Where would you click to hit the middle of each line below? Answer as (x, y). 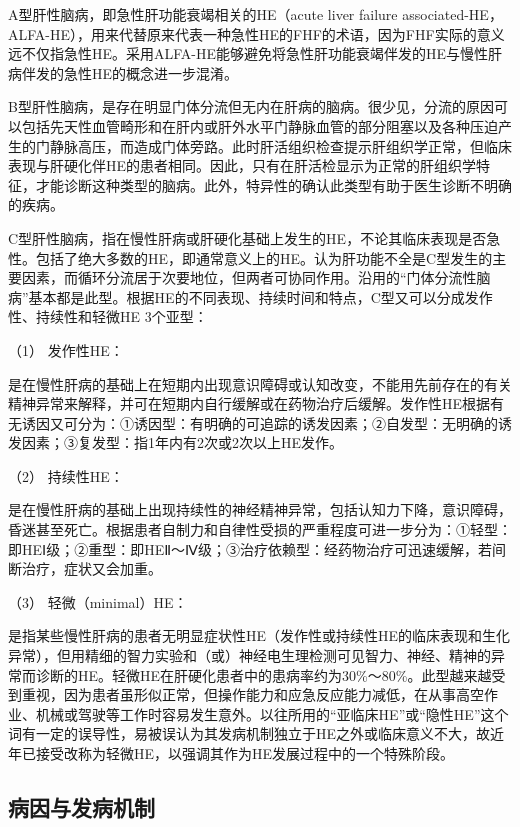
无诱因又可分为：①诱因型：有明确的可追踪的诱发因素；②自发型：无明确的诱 (260, 422)
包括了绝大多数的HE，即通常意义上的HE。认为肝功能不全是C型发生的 (264, 257)
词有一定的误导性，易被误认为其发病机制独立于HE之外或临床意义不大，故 (249, 733)
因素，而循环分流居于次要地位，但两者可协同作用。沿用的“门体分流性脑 (256, 277)
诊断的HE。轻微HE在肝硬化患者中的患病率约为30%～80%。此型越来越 (263, 674)
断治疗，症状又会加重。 (85, 568)
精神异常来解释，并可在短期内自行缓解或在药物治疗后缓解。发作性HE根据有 (256, 403)
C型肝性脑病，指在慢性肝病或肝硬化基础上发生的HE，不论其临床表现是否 (247, 237)
